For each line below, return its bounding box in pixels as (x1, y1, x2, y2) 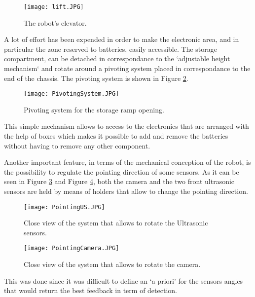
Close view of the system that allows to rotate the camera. (24, 259, 201, 269)
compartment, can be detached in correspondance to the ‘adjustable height (4, 53, 230, 64)
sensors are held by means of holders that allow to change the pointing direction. (4, 186, 248, 196)
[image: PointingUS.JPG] (24, 203, 105, 211)
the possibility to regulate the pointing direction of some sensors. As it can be (4, 166, 239, 177)
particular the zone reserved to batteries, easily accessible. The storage (4, 43, 217, 54)
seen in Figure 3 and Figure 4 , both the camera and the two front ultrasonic (4, 176, 235, 186)
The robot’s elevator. (24, 17, 87, 28)
